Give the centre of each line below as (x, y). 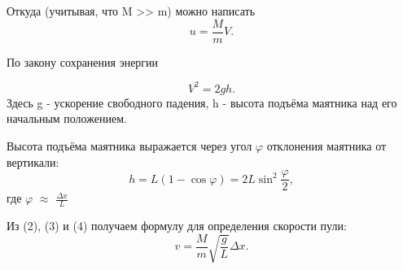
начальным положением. (67, 118)
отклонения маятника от (326, 145)
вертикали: (33, 161)
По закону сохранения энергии (83, 61)
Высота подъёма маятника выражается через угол (129, 145)
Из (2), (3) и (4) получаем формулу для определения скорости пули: (177, 226)
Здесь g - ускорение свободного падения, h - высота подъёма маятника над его (202, 102)
